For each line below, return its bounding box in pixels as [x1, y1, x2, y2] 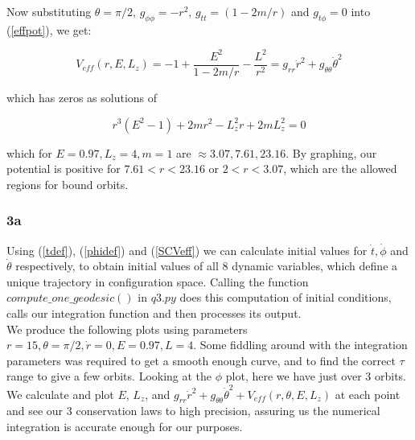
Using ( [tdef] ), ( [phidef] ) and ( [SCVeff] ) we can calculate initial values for [6, 241, 368, 258]
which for [6, 144, 52, 161]
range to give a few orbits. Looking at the [6, 368, 212, 384]
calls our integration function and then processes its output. [6, 304, 302, 321]
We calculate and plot [6, 385, 114, 402]
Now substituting [6, 3, 92, 19]
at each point [335, 385, 401, 402]
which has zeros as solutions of [6, 88, 158, 105]
